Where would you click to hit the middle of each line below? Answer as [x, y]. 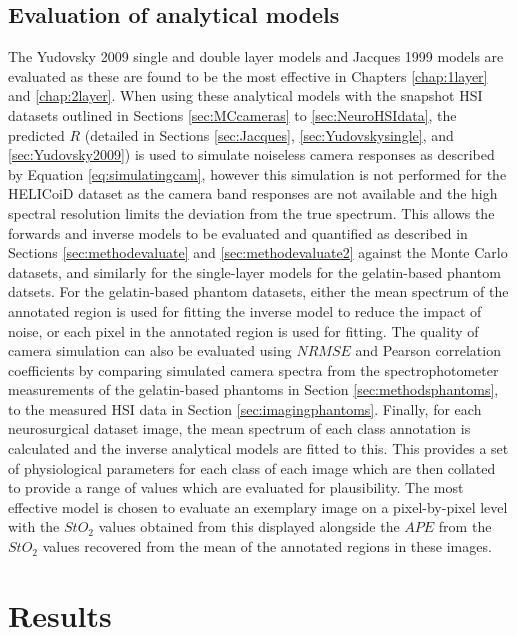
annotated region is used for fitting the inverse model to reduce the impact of [245, 310]
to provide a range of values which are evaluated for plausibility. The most [236, 487]
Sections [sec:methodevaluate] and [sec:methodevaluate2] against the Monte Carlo [258, 252]
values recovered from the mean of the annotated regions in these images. [267, 546]
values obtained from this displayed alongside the [249, 526]
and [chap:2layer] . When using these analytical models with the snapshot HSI [245, 95]
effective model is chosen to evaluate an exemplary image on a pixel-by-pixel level [258, 506]
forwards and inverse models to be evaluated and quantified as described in [238, 232]
